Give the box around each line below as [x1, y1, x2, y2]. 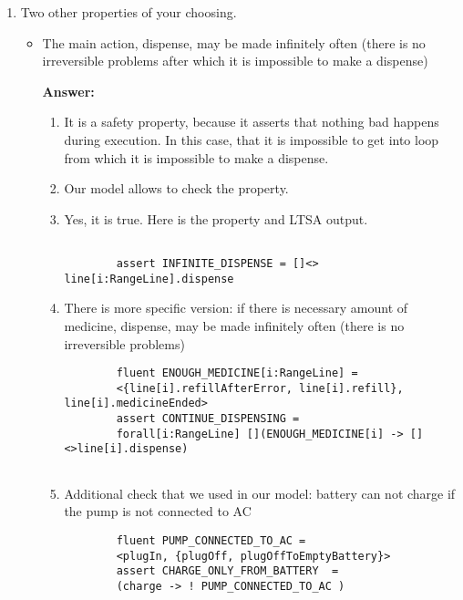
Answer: [42, 81, 95, 100]
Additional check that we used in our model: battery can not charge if [64, 483, 456, 502]
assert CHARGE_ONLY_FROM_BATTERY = [116, 564, 339, 578]
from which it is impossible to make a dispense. [64, 148, 329, 167]
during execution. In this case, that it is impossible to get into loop [64, 129, 439, 149]
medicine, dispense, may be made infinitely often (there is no [64, 316, 405, 335]
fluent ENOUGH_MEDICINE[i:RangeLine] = [116, 367, 358, 380]
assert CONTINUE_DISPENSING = [116, 412, 300, 426]
